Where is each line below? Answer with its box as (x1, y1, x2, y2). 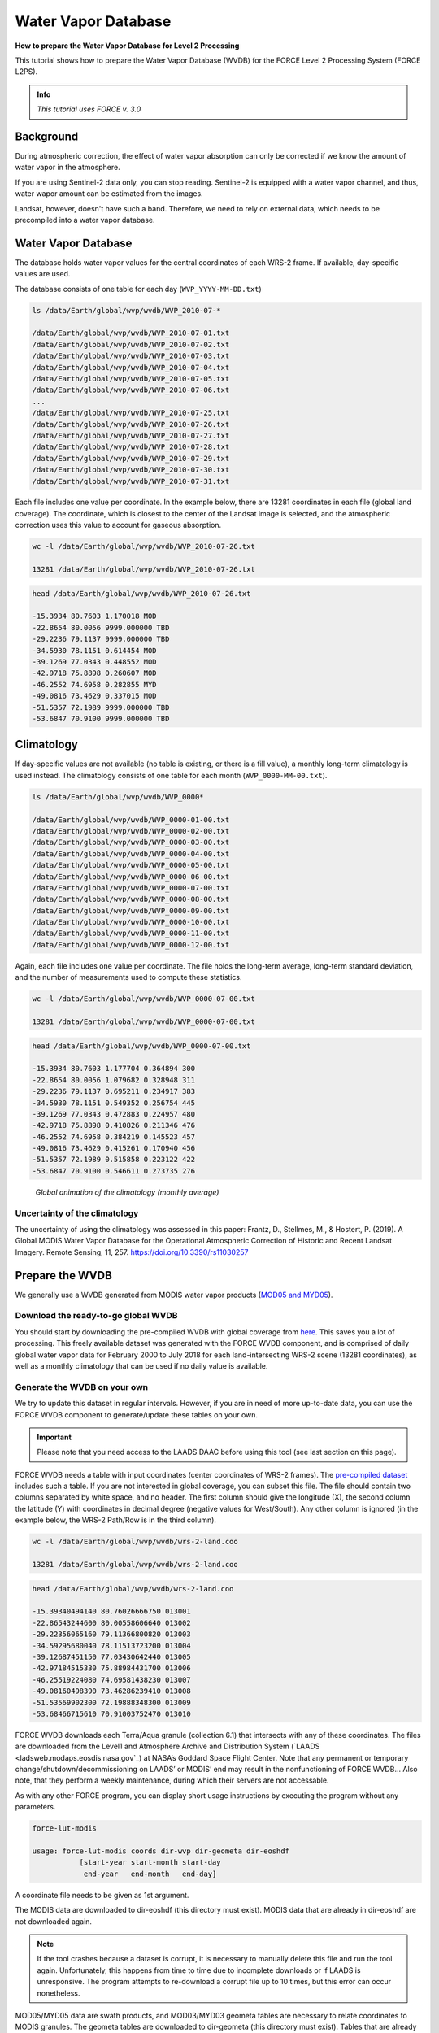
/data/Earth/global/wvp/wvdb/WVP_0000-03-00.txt (32, 838, 230, 847)
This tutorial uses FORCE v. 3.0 (37, 104, 141, 114)
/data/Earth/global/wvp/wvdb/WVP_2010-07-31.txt (32, 477, 230, 485)
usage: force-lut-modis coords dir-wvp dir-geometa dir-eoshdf (32, 1847, 290, 1856)
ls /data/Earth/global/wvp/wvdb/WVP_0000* (32, 792, 204, 801)
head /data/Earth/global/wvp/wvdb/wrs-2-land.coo (32, 1584, 234, 1593)
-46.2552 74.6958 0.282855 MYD (32, 680, 158, 689)
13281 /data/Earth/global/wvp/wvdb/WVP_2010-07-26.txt (32, 565, 255, 574)
